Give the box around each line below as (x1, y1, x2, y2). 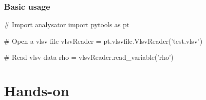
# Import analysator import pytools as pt (4, 19, 130, 30)
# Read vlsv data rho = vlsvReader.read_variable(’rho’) (4, 52, 174, 62)
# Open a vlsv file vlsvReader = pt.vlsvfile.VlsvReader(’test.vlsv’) (4, 35, 203, 46)
